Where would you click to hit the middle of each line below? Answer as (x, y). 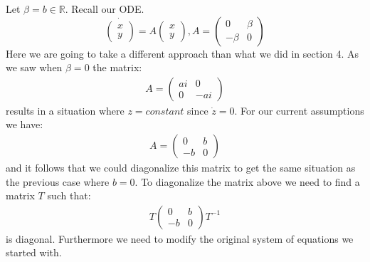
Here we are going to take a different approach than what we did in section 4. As (183, 53)
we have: (25, 124)
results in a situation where (65, 110)
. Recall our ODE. (105, 9)
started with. (34, 252)
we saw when (34, 67)
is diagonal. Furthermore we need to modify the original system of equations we (180, 238)
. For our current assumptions (299, 110)
